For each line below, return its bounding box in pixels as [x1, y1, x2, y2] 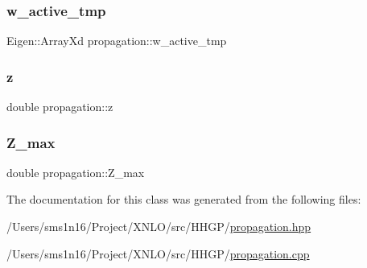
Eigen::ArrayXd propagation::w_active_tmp [6, 32, 227, 49]
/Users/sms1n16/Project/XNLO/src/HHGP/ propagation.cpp [6, 245, 310, 262]
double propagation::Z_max [6, 163, 145, 180]
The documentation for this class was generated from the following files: [6, 191, 361, 208]
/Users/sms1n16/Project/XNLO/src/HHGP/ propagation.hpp [6, 218, 311, 235]
